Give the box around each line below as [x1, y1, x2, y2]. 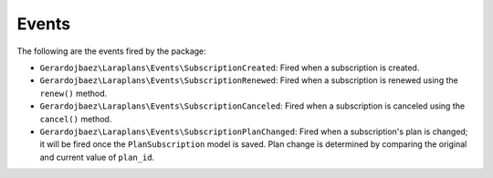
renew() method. [39, 88, 108, 99]
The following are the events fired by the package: [16, 46, 207, 57]
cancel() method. [39, 113, 112, 124]
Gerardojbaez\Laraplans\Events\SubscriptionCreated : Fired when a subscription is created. [39, 62, 420, 73]
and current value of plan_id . [39, 152, 155, 162]
